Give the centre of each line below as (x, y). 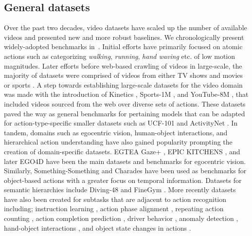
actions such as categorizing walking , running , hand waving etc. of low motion (120, 56)
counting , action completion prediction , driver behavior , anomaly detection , (121, 218)
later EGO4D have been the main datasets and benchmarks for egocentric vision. (125, 161)
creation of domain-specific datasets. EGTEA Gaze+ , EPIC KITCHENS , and (122, 151)
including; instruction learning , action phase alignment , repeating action (114, 209)
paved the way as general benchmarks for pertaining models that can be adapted (125, 113)
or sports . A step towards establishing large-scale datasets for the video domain (123, 84)
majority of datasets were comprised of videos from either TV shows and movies (124, 75)
